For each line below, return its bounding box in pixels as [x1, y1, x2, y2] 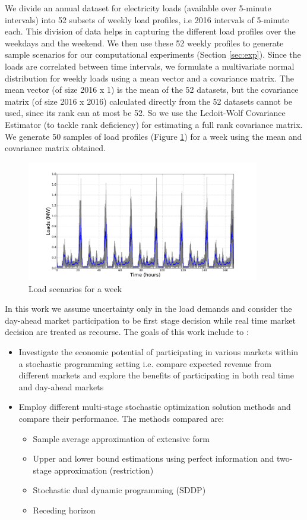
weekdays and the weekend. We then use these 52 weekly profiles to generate [5, 36, 284, 49]
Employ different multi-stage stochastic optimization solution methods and [18, 400, 291, 413]
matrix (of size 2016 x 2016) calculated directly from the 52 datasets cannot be [5, 95, 293, 107]
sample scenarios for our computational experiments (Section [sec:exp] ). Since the [5, 48, 301, 61]
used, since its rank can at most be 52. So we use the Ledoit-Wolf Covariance [5, 106, 286, 119]
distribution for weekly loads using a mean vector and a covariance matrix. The [5, 71, 294, 84]
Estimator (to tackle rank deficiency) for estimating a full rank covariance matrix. [5, 118, 303, 130]
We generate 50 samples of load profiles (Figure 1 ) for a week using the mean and [5, 130, 302, 142]
